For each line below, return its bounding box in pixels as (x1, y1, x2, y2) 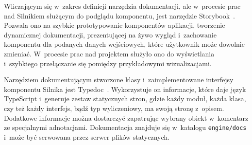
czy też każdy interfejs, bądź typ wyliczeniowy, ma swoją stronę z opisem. (4, 103, 224, 113)
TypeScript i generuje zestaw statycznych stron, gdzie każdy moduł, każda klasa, (4, 93, 246, 104)
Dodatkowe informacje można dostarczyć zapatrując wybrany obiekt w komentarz (4, 112, 249, 123)
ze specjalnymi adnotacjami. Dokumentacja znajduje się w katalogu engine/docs (4, 122, 247, 132)
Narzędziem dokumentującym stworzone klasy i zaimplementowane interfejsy (4, 74, 234, 85)
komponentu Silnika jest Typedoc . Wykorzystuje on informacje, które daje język (4, 84, 246, 94)
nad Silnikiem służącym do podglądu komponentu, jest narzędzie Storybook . (4, 10, 235, 20)
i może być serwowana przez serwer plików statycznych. (4, 131, 169, 142)
